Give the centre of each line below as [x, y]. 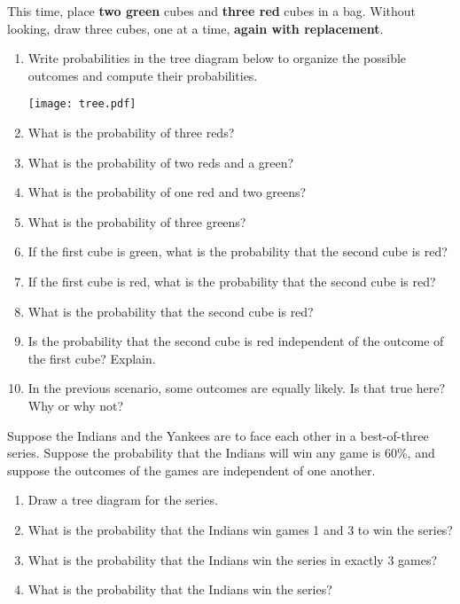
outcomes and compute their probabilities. [143, 75]
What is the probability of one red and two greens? [167, 192]
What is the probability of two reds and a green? [161, 162]
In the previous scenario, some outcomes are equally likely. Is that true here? [237, 388]
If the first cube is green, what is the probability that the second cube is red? [238, 251]
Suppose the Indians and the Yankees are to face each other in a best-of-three [218, 435]
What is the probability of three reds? [131, 133]
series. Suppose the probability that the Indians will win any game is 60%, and [221, 453]
